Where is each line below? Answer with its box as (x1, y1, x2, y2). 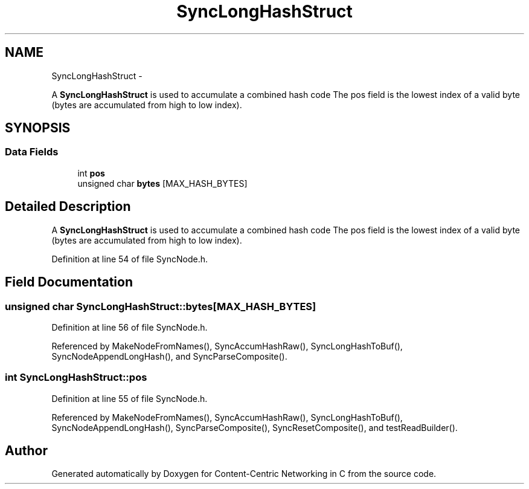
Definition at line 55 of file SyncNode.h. (51, 393, 208, 404)
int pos (77, 167, 105, 178)
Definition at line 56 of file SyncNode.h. (51, 322, 208, 332)
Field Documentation (5, 274, 133, 290)
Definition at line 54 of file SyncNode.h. (51, 253, 208, 264)
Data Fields (5, 146, 59, 158)
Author (5, 443, 48, 459)
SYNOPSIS (5, 120, 71, 136)
